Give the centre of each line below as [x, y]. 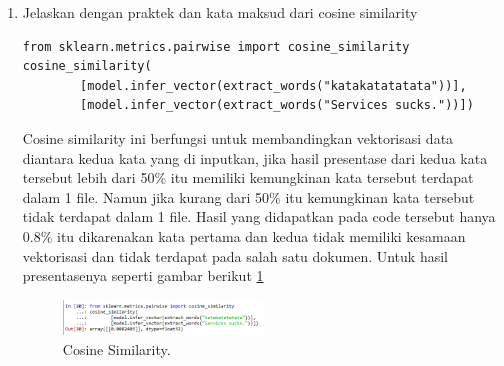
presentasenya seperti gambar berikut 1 [143, 275]
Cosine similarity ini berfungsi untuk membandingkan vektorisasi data [238, 137]
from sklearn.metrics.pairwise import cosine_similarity [216, 46]
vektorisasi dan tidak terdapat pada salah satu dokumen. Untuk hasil [235, 255]
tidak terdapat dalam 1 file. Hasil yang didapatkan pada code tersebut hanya [259, 216]
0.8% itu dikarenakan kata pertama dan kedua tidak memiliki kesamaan [244, 235]
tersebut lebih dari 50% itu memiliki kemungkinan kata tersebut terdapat [248, 177]
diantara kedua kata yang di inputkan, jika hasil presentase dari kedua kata [255, 157]
